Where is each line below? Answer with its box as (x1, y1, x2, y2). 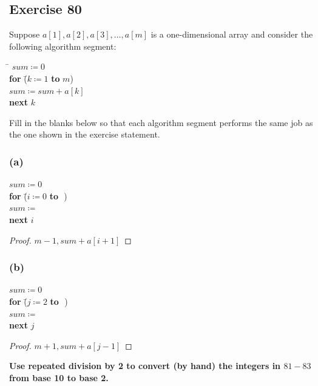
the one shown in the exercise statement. (9, 128, 160, 141)
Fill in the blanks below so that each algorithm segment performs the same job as (9, 116, 313, 128)
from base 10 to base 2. (9, 371, 109, 384)
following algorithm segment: (9, 39, 117, 52)
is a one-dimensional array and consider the (151, 28, 313, 41)
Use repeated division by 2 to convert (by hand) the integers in (9, 359, 281, 372)
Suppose (9, 28, 40, 41)
